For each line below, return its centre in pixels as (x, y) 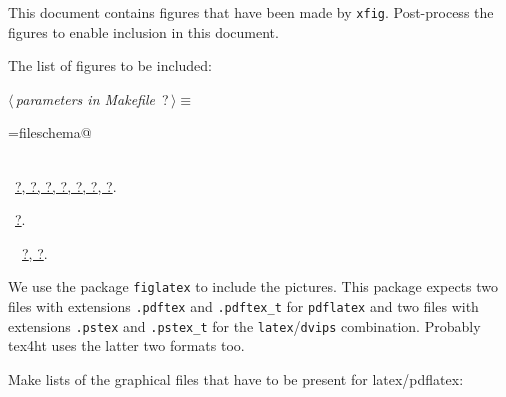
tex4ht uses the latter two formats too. (126, 345)
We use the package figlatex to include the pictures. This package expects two (253, 286)
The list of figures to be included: (110, 65)
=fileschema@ (50, 132)
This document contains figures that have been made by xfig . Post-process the (251, 12)
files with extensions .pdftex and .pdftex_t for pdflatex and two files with (243, 306)
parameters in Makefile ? (92, 98)
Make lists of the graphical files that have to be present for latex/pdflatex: (236, 378)
